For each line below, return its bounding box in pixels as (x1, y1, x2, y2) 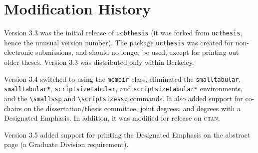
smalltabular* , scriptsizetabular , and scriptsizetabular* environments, (4, 83, 243, 94)
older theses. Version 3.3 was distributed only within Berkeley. (4, 57, 194, 67)
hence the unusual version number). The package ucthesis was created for (4, 37, 233, 47)
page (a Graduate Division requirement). (4, 139, 129, 150)
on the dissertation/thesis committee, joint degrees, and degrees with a (24, 103, 241, 113)
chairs (4, 103, 22, 113)
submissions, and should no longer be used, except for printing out (35, 47, 239, 57)
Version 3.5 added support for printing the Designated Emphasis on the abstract (4, 129, 251, 140)
